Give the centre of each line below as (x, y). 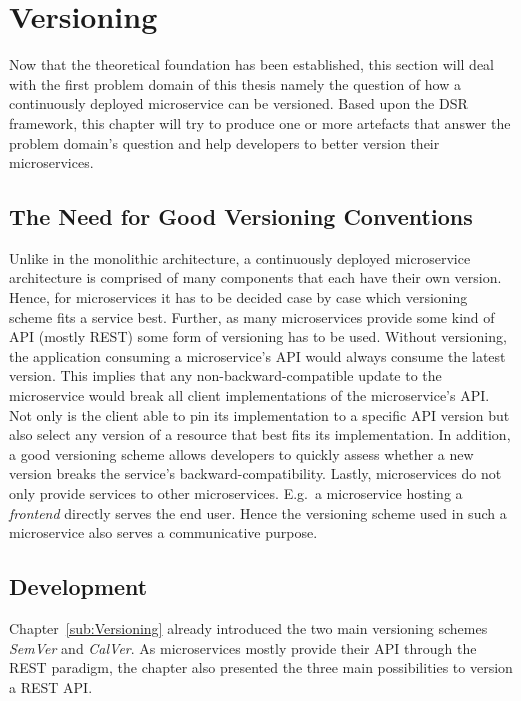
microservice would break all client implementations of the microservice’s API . (249, 395)
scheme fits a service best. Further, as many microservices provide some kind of (252, 316)
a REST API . (51, 686)
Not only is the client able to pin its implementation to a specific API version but (259, 414)
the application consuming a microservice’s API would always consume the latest (257, 355)
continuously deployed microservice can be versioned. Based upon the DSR (238, 103)
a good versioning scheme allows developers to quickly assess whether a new (241, 453)
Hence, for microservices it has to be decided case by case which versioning (238, 297)
